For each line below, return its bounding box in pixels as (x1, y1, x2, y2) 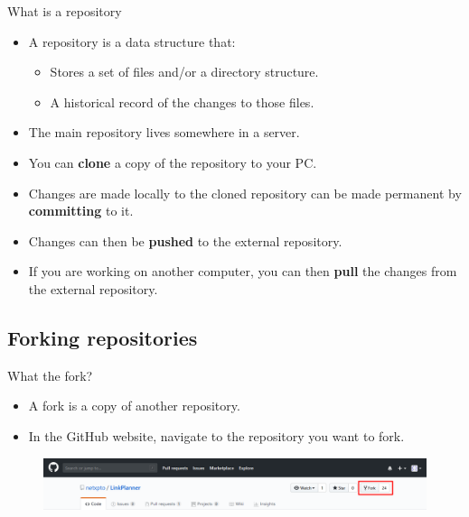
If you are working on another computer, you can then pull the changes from (28, 262, 457, 281)
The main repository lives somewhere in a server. (28, 123, 300, 142)
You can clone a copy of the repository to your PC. (28, 152, 317, 171)
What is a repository (7, 2, 122, 20)
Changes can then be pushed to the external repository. (28, 231, 342, 250)
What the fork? (7, 365, 93, 384)
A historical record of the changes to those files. (50, 92, 314, 111)
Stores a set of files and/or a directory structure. (50, 62, 319, 81)
